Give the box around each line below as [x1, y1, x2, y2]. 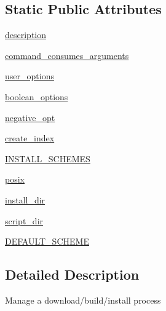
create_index [5, 132, 55, 144]
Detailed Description [5, 265, 140, 284]
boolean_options [5, 90, 68, 103]
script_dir [5, 214, 44, 227]
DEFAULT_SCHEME [5, 235, 89, 248]
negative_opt [5, 111, 55, 124]
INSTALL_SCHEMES [5, 152, 90, 165]
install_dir [5, 193, 45, 206]
